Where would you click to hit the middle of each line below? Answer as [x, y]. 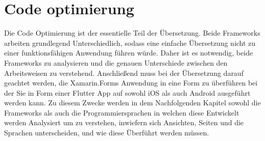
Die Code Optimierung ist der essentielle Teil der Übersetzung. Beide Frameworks [132, 33]
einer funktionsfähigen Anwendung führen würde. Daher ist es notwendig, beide [129, 53]
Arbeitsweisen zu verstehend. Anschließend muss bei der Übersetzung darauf [124, 73]
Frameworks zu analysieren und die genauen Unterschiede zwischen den [116, 62]
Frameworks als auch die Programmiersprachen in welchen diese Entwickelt [122, 112]
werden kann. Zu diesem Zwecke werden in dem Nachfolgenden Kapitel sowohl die [132, 103]
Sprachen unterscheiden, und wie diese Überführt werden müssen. [107, 133]
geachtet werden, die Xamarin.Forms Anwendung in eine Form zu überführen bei [131, 83]
